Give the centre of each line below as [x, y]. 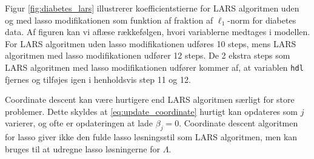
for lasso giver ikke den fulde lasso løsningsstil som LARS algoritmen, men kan [151, 137]
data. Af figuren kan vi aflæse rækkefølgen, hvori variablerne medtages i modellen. [158, 32]
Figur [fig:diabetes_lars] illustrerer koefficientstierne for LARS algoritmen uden [152, 8]
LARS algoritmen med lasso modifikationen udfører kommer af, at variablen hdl [154, 67]
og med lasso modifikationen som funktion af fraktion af [109, 20]
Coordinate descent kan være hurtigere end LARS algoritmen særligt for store [150, 99]
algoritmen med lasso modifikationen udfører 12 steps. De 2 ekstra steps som [148, 55]
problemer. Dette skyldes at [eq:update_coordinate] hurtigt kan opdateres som [151, 111]
